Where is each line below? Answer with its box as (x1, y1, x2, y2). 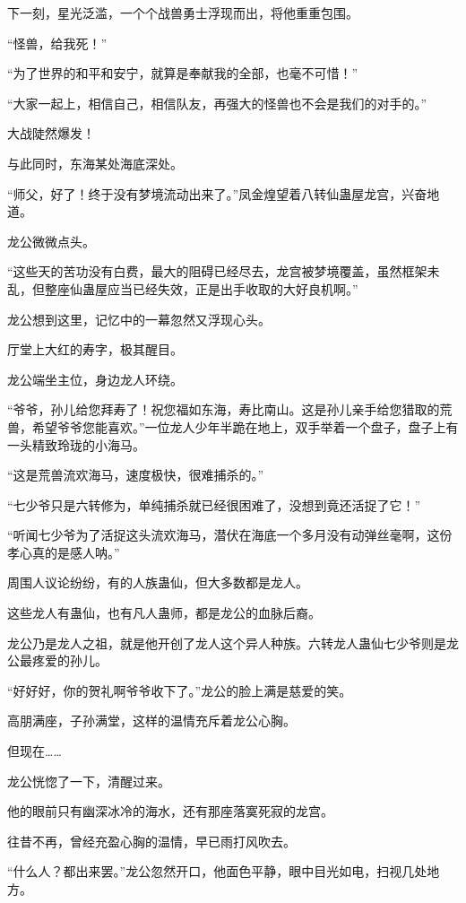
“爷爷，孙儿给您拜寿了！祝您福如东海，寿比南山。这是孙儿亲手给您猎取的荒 (7, 400, 453, 419)
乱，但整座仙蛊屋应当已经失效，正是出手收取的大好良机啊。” (7, 279, 358, 298)
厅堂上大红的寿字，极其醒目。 (7, 340, 183, 359)
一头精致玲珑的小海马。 (7, 435, 145, 454)
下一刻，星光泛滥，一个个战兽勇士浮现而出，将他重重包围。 (7, 4, 358, 22)
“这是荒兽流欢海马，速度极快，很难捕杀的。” (7, 465, 264, 484)
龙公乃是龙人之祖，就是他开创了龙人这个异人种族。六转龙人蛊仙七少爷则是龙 (7, 633, 459, 652)
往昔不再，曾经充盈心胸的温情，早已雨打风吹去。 (7, 831, 296, 850)
